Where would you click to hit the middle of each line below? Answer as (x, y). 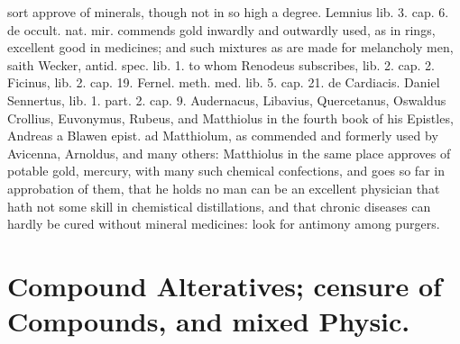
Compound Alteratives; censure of (225, 285)
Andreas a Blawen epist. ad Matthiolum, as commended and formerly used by (223, 136)
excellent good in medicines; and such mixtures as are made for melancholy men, (230, 47)
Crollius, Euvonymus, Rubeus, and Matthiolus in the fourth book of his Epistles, (230, 118)
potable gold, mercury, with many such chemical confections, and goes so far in (226, 171)
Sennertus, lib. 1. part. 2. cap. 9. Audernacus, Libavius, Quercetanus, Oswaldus (227, 100)
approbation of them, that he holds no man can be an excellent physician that (224, 188)
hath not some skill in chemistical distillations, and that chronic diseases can (219, 206)
